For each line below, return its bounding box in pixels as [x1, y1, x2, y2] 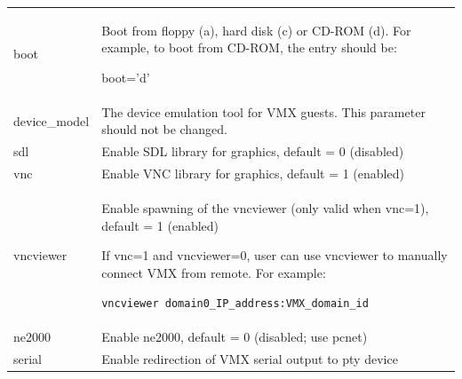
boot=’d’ [101, 67, 150, 86]
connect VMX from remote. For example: [101, 263, 326, 281]
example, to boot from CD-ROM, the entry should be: [101, 38, 397, 57]
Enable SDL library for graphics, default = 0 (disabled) [101, 142, 404, 161]
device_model [13, 111, 90, 130]
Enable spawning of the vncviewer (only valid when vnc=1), [101, 198, 429, 217]
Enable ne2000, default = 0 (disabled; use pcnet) [101, 328, 368, 346]
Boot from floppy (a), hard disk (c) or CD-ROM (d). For [101, 20, 411, 39]
